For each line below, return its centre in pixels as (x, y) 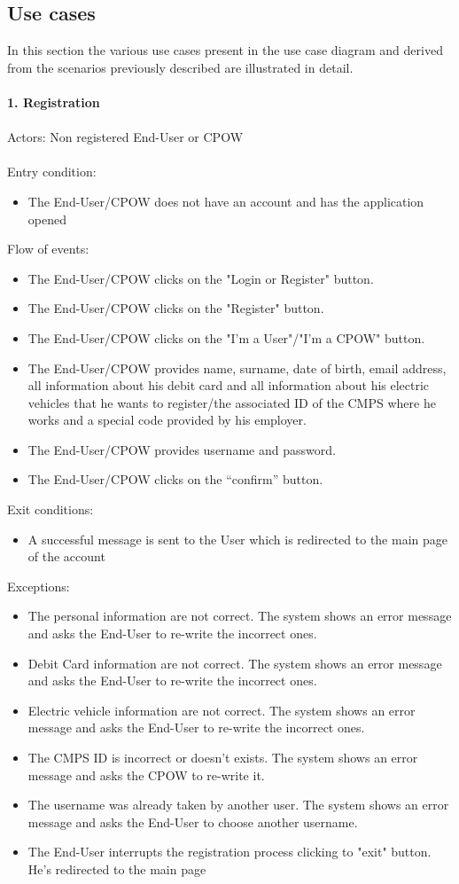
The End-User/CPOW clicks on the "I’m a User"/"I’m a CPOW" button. (226, 337)
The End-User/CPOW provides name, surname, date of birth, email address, (237, 368)
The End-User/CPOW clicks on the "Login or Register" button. (201, 278)
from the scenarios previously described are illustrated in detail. (180, 67)
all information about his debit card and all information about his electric (229, 385)
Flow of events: (48, 249)
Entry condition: (52, 172)
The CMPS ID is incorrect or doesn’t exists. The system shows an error (223, 758)
